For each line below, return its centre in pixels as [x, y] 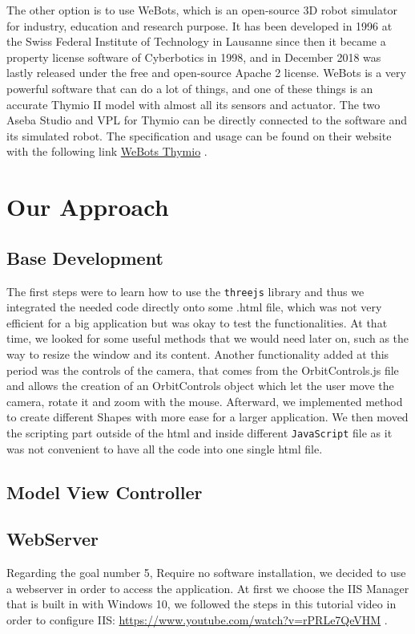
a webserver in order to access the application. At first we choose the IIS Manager [208, 588]
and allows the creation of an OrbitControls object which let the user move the [200, 386]
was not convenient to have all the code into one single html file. [165, 448]
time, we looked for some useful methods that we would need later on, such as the [208, 338]
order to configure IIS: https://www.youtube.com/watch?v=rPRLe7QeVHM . [197, 619]
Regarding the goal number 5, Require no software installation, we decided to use [206, 573]
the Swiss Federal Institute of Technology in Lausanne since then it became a [196, 41]
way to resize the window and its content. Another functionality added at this [198, 354]
